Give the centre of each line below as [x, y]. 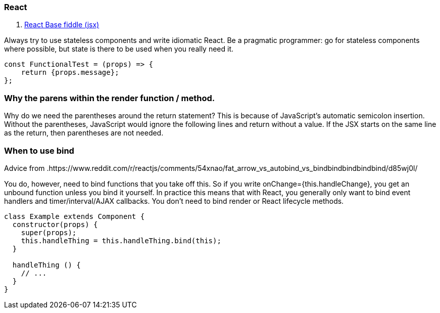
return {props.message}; [70, 73]
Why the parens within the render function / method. [110, 98]
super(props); [49, 232]
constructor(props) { [55, 224]
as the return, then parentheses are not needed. [84, 133]
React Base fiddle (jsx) [62, 25]
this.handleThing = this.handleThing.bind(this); [121, 240]
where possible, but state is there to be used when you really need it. [119, 49]
